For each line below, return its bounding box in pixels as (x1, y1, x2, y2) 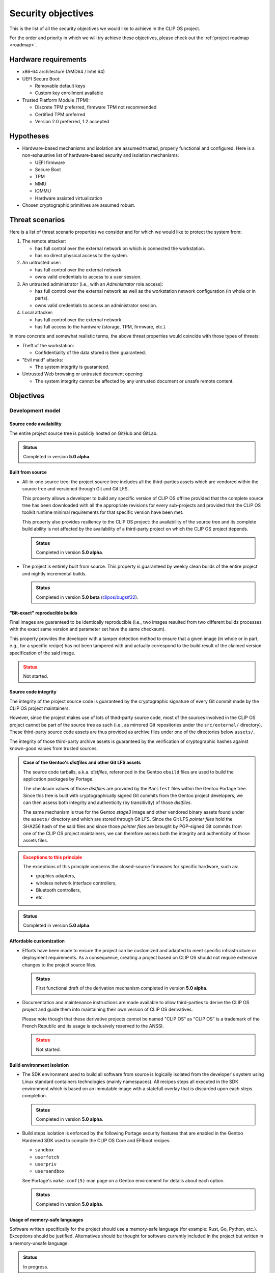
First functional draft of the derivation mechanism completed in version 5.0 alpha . (36, 985, 208, 991)
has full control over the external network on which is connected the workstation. (35, 245, 206, 252)
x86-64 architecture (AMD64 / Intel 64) (22, 69, 105, 75)
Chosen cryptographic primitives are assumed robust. (22, 202, 135, 208)
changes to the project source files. (22, 961, 97, 967)
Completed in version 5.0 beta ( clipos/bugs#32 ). (36, 594, 139, 600)
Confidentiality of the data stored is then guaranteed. (35, 349, 146, 356)
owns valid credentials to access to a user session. (35, 274, 142, 280)
